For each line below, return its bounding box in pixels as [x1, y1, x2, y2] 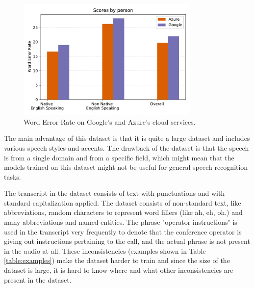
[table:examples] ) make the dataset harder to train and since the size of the [4, 255, 230, 265]
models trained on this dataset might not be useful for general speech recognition [4, 162, 248, 172]
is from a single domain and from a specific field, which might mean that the [4, 152, 234, 162]
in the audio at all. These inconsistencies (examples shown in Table [4, 245, 206, 256]
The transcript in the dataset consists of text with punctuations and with [4, 188, 225, 198]
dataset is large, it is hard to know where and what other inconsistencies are [4, 265, 233, 275]
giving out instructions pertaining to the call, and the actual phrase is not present [4, 236, 250, 246]
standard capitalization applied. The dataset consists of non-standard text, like [4, 197, 241, 208]
